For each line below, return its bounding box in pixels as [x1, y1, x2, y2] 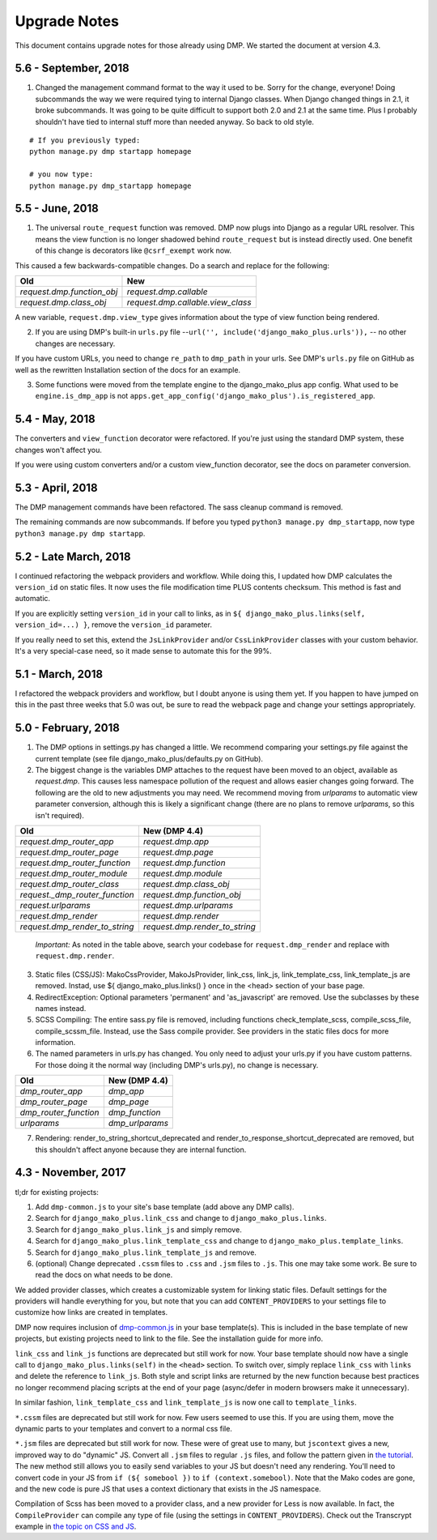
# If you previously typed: [29, 136, 141, 145]
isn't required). [35, 810, 85, 820]
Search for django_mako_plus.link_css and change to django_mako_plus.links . [35, 1214, 327, 1223]
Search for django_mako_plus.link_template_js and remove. [35, 1248, 257, 1257]
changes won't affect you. [15, 445, 103, 454]
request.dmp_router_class [19, 878, 120, 889]
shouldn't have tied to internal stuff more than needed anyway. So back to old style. [35, 117, 315, 126]
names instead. [35, 1003, 87, 1013]
